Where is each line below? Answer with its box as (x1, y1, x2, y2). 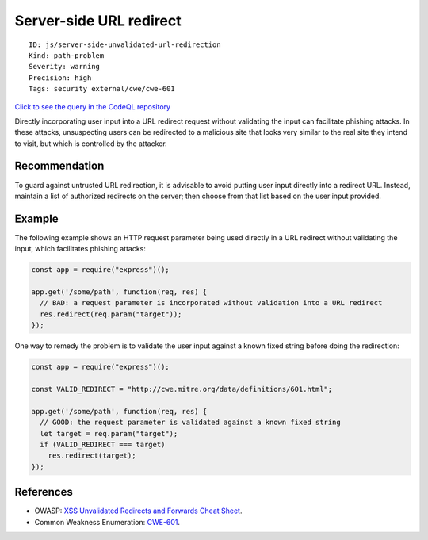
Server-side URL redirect (14, 12, 182, 29)
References (14, 485, 73, 499)
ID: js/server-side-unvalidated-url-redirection (29, 40, 221, 49)
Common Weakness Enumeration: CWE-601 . (34, 517, 181, 527)
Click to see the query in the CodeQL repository (14, 101, 170, 111)
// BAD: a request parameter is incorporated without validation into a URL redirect (40, 298, 383, 308)
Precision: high (29, 73, 92, 82)
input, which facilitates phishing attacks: (14, 244, 146, 254)
